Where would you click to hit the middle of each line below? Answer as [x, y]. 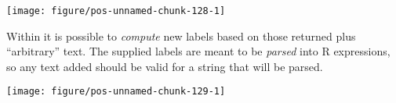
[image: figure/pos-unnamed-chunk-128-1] [116, 11]
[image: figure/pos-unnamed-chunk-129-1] [116, 92]
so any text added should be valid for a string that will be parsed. [165, 66]
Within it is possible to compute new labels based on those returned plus [181, 36]
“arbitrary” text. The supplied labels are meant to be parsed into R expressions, [198, 51]
